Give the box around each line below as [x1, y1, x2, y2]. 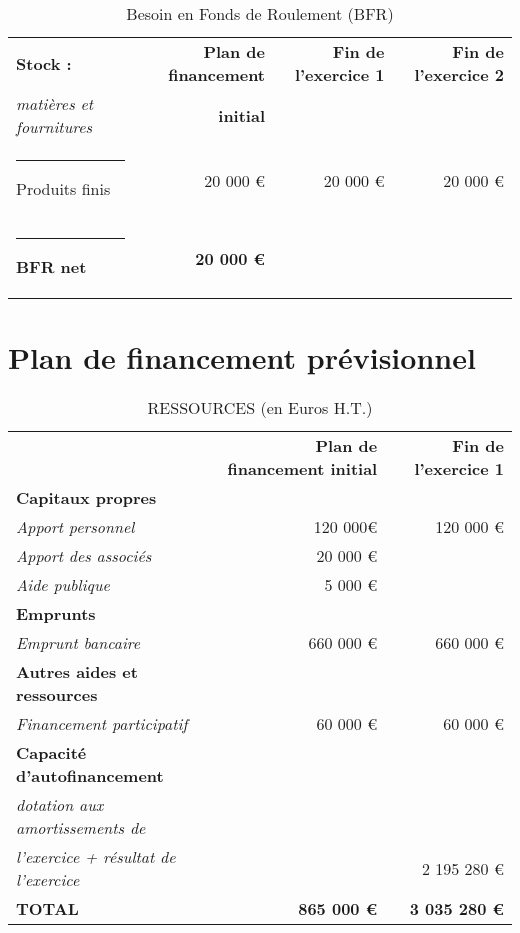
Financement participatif [16, 712, 188, 736]
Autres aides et [16, 660, 138, 684]
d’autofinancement [16, 764, 164, 788]
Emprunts [16, 602, 96, 626]
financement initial [227, 457, 378, 481]
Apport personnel [16, 515, 135, 539]
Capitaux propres [16, 486, 157, 510]
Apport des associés [16, 544, 152, 568]
